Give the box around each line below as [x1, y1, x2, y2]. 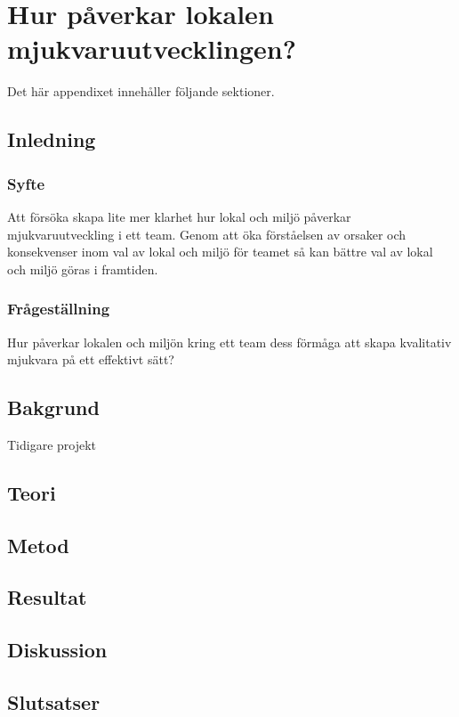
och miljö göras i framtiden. [7, 259, 158, 278]
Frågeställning [7, 297, 110, 320]
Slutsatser [7, 688, 101, 715]
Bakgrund [7, 394, 100, 421]
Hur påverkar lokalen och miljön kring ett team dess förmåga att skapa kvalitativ [7, 332, 452, 351]
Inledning [7, 126, 96, 153]
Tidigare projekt [7, 435, 97, 453]
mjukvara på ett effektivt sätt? [7, 350, 174, 369]
